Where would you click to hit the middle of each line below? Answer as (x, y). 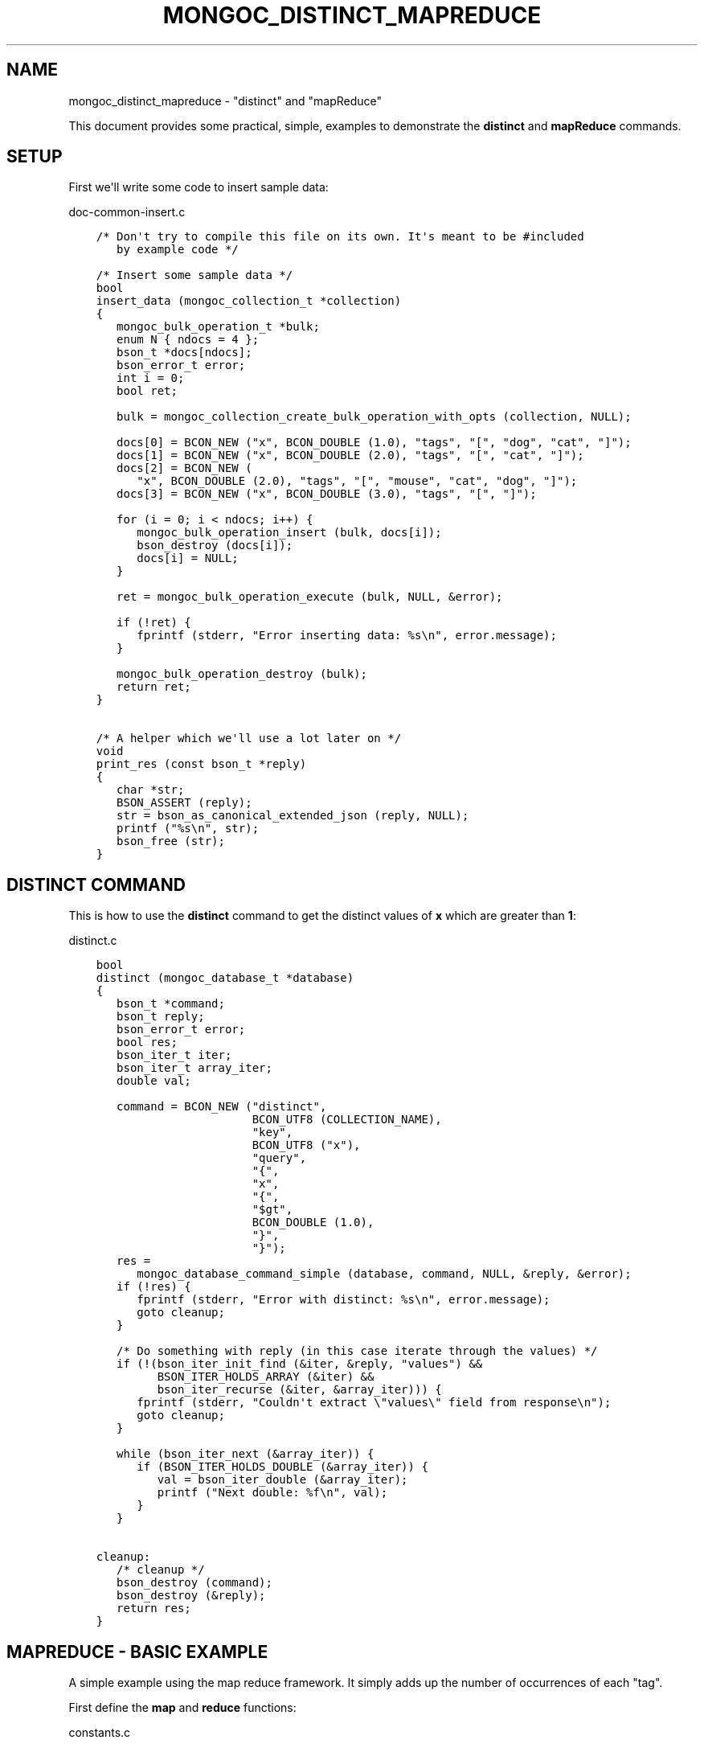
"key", (272, 1133)
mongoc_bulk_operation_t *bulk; (218, 327)
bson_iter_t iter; (174, 1055)
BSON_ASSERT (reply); (184, 803)
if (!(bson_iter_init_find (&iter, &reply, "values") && (300, 1364)
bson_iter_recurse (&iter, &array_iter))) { (299, 1390)
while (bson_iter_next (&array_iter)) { (246, 1454)
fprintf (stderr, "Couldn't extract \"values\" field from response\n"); (374, 1403)
